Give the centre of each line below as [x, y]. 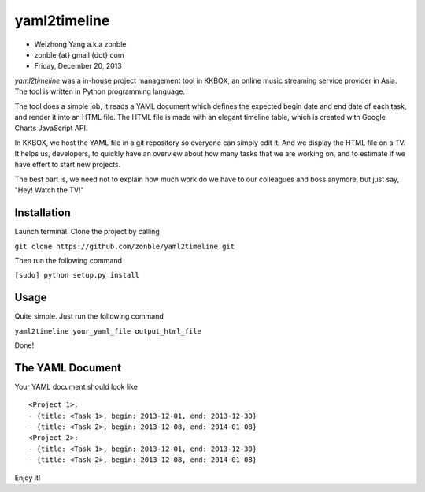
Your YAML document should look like [76, 386]
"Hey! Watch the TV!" [49, 190]
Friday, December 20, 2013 [78, 66]
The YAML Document [68, 368]
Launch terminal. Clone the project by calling [87, 232]
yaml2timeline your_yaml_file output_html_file [108, 331]
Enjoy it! [28, 478]
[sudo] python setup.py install [77, 275]
